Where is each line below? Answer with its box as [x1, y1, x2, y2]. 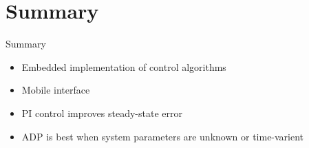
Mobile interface [21, 83, 90, 97]
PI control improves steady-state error [21, 105, 182, 120]
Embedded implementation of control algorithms [21, 59, 226, 74]
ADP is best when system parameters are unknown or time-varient [21, 129, 304, 143]
